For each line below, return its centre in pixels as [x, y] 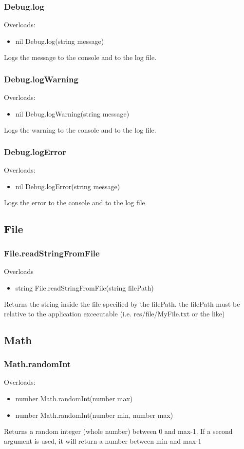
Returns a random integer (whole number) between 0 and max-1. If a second [118, 431]
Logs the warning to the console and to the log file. [80, 130]
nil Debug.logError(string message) [68, 186]
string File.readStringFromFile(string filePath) [84, 287]
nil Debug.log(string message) [60, 41]
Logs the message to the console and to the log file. [80, 57]
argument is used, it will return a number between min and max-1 [103, 440]
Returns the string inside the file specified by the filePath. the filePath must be [122, 304]
